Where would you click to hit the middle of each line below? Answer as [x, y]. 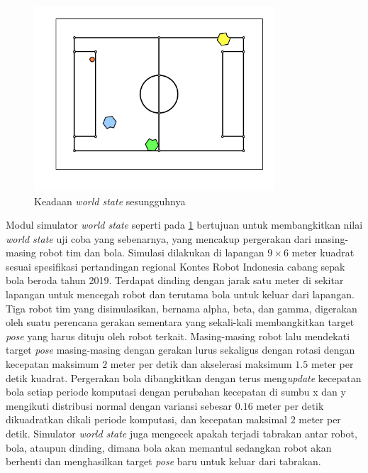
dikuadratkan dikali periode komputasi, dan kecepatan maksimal [146, 419]
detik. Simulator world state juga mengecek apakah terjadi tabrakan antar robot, [182, 433]
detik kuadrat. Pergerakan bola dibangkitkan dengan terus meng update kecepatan [184, 377]
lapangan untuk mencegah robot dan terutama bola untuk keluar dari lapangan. [180, 294]
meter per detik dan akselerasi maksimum [201, 364]
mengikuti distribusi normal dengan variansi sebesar [119, 405]
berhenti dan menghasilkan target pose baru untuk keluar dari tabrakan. [163, 461]
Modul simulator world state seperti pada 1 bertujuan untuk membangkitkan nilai [184, 225]
